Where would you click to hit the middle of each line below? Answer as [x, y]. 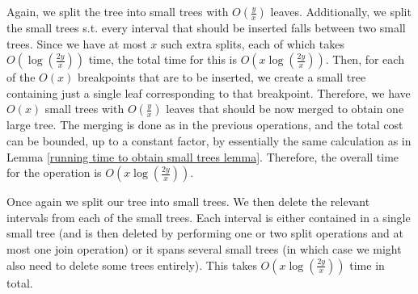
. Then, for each [365, 59]
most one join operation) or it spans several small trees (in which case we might [204, 248]
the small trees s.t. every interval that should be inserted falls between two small [206, 27]
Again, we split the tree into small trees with [118, 11]
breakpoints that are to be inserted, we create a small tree [222, 77]
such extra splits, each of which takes [252, 43]
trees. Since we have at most [77, 43]
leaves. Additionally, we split [341, 11]
